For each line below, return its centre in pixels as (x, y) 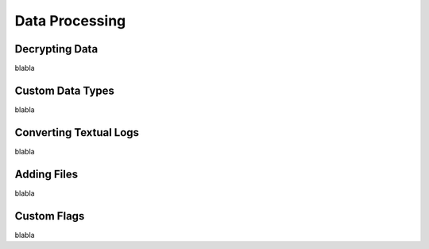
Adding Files (46, 174)
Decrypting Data (56, 49)
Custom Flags (50, 216)
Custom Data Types (65, 90)
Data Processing (70, 21)
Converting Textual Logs (77, 132)
